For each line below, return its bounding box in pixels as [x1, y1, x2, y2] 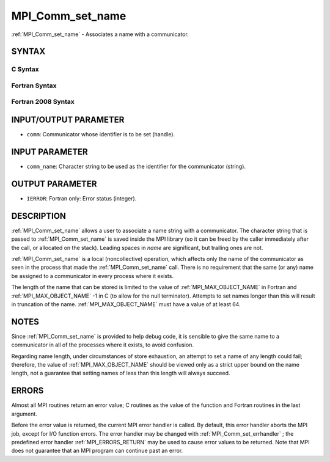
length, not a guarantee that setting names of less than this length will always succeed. [11, 370, 230, 377]
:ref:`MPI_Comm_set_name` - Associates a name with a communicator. [11, 31, 189, 38]
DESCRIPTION [11, 211, 67, 221]
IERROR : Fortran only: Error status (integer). [26, 194, 137, 202]
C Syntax [11, 65, 39, 73]
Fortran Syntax [11, 81, 57, 90]
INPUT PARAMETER [11, 147, 88, 157]
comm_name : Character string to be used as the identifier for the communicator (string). [26, 163, 246, 170]
